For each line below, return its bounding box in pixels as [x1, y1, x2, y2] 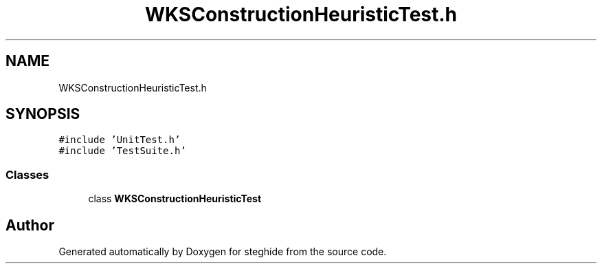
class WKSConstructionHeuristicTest [88, 193, 262, 205]
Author [5, 216, 54, 234]
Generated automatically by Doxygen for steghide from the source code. [58, 246, 387, 258]
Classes [5, 167, 49, 182]
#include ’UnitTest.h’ [58, 134, 181, 146]
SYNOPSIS [5, 105, 80, 123]
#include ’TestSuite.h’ [58, 145, 186, 157]
